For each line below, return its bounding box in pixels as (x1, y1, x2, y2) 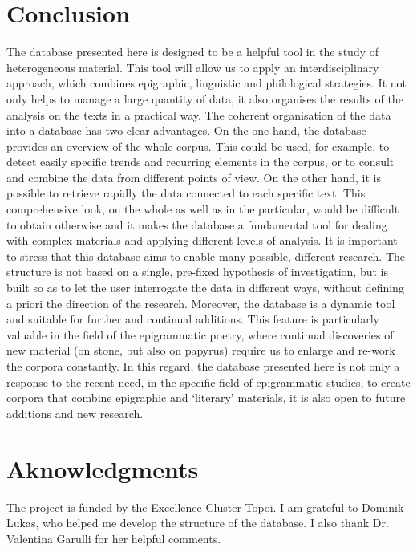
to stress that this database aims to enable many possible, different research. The (6, 247, 406, 264)
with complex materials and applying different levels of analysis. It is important (6, 232, 398, 249)
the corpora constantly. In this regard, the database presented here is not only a (6, 358, 400, 374)
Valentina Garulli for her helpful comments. (6, 530, 221, 546)
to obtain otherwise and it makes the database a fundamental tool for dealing (6, 216, 387, 233)
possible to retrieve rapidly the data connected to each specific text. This (6, 185, 366, 201)
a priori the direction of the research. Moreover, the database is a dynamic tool (6, 294, 395, 311)
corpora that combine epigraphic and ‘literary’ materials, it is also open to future (6, 389, 406, 406)
